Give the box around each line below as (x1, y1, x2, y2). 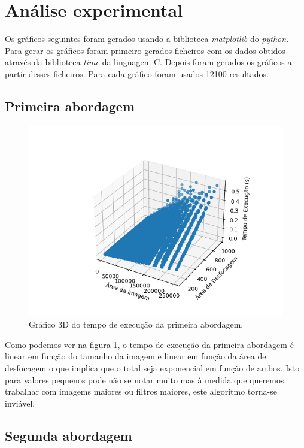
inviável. (5, 396, 35, 409)
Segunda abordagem (5, 426, 132, 444)
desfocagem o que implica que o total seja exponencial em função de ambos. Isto (5, 362, 300, 374)
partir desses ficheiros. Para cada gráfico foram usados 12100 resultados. (5, 67, 269, 80)
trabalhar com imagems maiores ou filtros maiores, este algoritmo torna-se (5, 385, 277, 398)
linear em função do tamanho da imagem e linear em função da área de (5, 350, 266, 362)
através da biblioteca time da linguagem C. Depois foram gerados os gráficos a (5, 56, 292, 68)
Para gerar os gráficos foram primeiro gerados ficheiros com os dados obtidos (5, 44, 285, 56)
